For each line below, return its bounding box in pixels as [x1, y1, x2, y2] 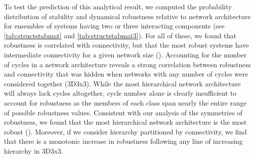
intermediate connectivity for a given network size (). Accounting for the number [4, 49, 247, 59]
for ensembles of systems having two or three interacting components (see [4, 21, 225, 31]
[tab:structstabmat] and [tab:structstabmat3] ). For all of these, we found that [4, 30, 237, 40]
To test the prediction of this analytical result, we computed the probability [4, 1, 232, 11]
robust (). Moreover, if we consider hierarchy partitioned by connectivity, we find [4, 126, 247, 136]
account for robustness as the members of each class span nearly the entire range [4, 97, 247, 107]
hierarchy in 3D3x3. [4, 145, 63, 156]
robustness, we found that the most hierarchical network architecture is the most [4, 117, 247, 127]
